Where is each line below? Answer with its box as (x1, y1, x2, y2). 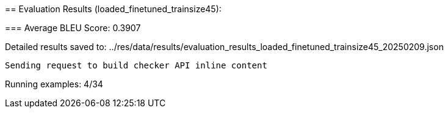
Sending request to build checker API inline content (5, 60, 267, 70)
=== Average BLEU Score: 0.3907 (5, 23, 141, 33)
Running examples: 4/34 (5, 79, 103, 89)
